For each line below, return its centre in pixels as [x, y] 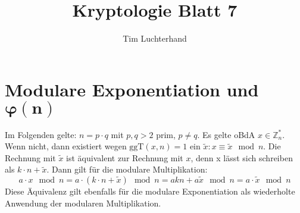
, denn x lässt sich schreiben [242, 157]
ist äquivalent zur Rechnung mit [125, 157]
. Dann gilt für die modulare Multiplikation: [127, 169]
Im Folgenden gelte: [41, 134]
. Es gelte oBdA [226, 134]
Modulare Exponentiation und [132, 89]
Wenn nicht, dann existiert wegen [66, 146]
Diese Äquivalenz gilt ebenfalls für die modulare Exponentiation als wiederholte [150, 191]
